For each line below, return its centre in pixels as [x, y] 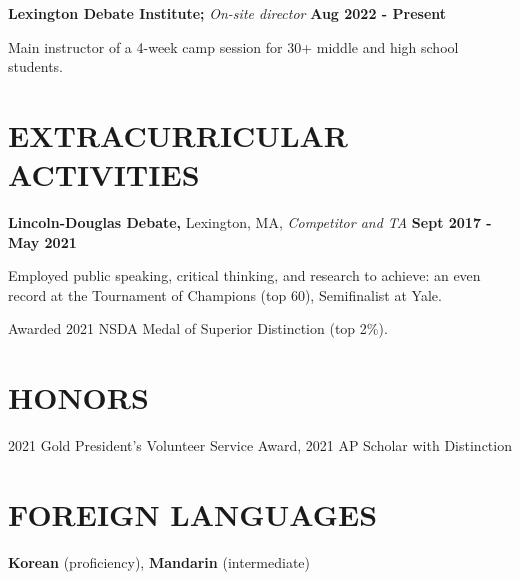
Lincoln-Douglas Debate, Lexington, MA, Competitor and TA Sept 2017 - [250, 222]
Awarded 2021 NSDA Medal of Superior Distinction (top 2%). [198, 328]
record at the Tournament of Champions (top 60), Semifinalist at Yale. [225, 294]
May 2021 [42, 241]
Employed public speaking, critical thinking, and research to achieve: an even [244, 275]
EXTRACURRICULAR [178, 134]
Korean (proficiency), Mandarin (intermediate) [159, 561]
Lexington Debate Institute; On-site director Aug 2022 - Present [227, 13]
